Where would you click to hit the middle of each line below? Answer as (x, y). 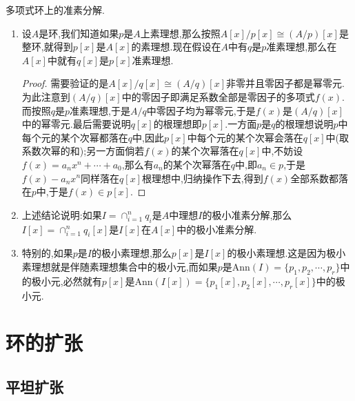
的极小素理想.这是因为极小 (286, 253)
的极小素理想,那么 (131, 253)
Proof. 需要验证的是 (65, 83)
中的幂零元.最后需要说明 (76, 124)
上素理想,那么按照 (180, 33)
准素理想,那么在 (302, 47)
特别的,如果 (47, 253)
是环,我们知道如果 (79, 33)
